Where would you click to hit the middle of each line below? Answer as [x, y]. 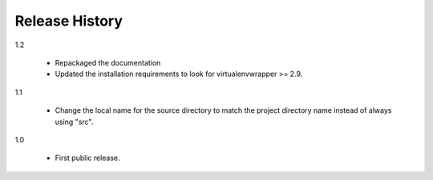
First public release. [87, 158]
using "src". [74, 122]
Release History [69, 21]
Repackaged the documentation [108, 62]
